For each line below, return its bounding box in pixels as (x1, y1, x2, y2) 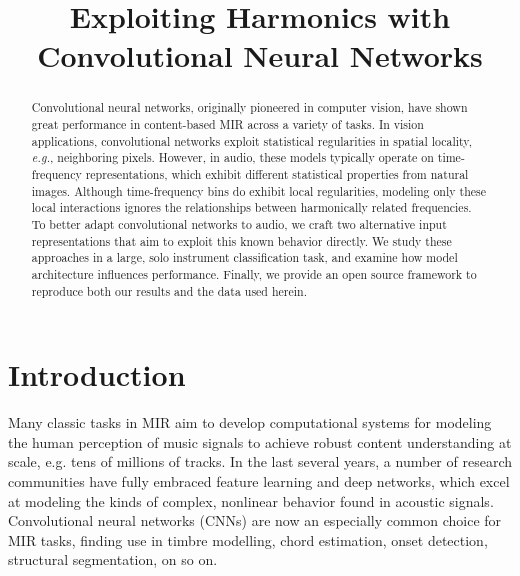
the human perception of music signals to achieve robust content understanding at (8, 431, 512, 452)
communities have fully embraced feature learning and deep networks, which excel (8, 470, 510, 491)
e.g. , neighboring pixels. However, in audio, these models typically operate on (31, 149, 434, 166)
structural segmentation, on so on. (8, 549, 218, 570)
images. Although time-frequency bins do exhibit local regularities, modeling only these (31, 182, 487, 199)
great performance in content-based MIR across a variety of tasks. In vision (31, 116, 424, 133)
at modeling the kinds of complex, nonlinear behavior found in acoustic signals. (8, 490, 494, 511)
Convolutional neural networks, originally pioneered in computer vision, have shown (31, 99, 468, 116)
